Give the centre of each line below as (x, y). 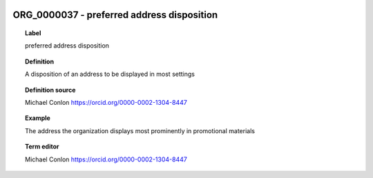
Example (38, 118)
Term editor (42, 147)
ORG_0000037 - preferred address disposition (115, 15)
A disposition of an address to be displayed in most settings (110, 74)
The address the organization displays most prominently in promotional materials (140, 130)
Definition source (50, 90)
